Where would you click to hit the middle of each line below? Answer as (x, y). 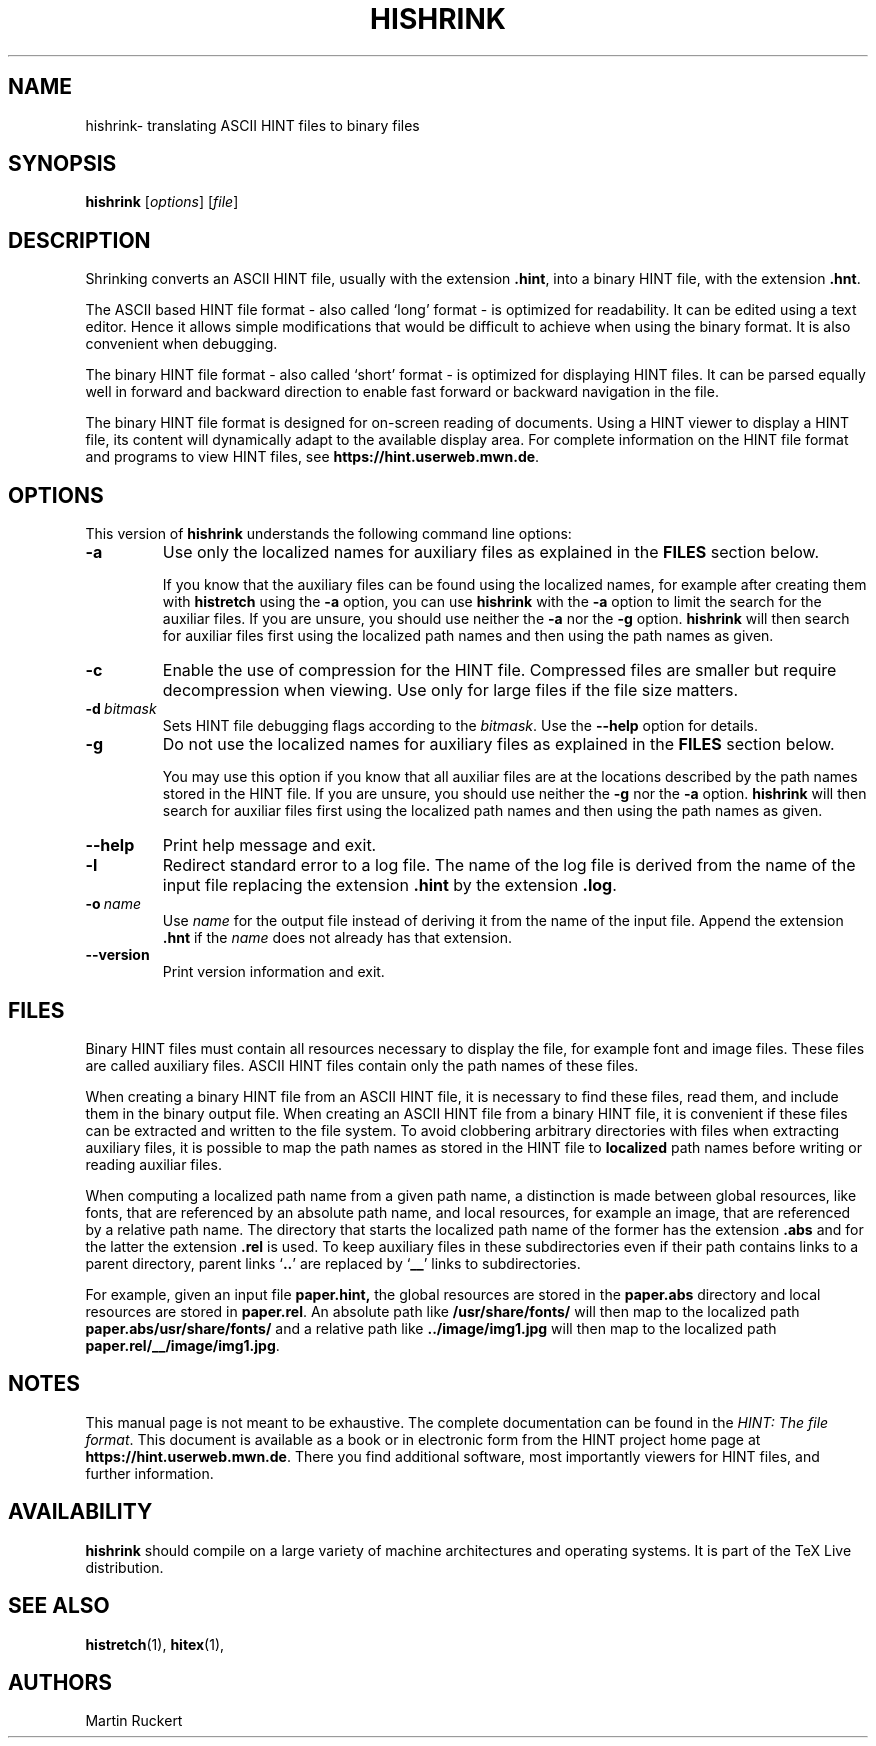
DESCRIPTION (79, 240)
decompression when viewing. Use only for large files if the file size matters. (450, 690)
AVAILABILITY (80, 1512)
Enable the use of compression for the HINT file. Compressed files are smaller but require (499, 670)
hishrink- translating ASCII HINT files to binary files (252, 125)
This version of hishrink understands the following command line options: (328, 534)
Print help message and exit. (269, 845)
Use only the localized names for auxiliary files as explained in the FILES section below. (491, 552)
